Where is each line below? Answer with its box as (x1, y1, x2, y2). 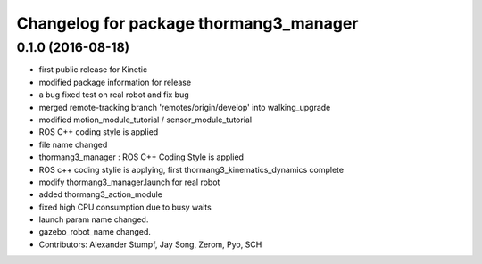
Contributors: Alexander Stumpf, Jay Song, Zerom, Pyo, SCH (38, 239, 262, 250)
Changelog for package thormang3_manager (16, 13, 359, 33)
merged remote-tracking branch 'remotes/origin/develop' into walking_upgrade (38, 102, 331, 112)
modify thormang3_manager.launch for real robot (38, 177, 220, 187)
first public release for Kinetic (38, 64, 147, 75)
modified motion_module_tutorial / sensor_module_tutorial (38, 114, 253, 125)
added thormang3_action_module (38, 189, 162, 200)
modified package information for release (38, 77, 192, 87)
